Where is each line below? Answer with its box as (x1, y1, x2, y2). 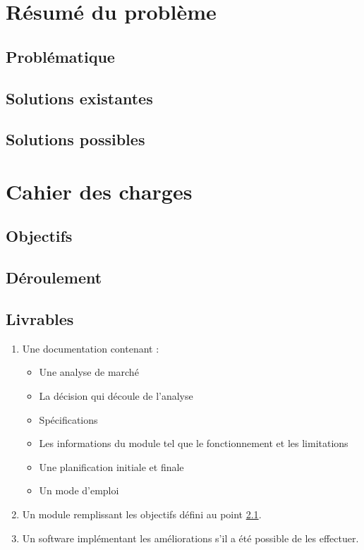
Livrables (6, 308, 74, 330)
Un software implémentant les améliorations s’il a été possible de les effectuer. (22, 530, 359, 545)
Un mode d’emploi (39, 483, 119, 498)
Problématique (6, 45, 115, 67)
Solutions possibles (6, 128, 145, 150)
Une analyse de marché (39, 365, 139, 379)
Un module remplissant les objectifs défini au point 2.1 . (22, 507, 262, 522)
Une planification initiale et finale (39, 459, 184, 474)
